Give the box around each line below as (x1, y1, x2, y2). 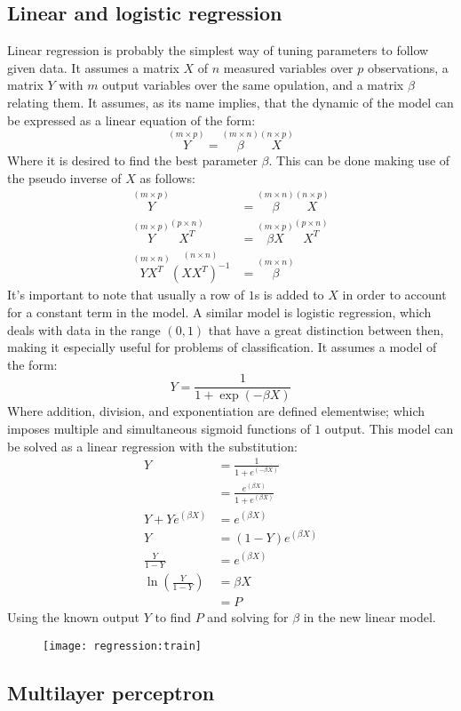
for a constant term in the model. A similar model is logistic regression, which (7, 302, 432, 321)
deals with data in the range (7, 320, 161, 339)
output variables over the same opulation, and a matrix (102, 76, 404, 94)
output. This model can (324, 419, 454, 437)
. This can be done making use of (268, 151, 450, 170)
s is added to (254, 285, 324, 304)
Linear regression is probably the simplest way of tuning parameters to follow (7, 41, 429, 60)
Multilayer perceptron (7, 679, 215, 707)
